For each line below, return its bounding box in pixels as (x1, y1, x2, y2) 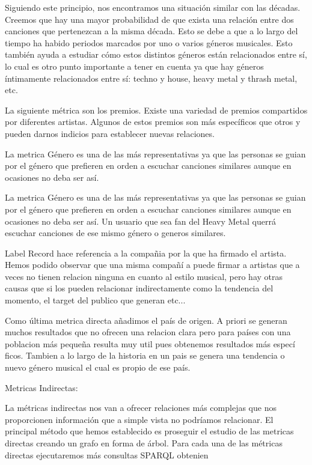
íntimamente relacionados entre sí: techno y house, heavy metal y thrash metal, (5, 71, 298, 84)
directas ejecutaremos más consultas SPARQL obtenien (5, 448, 209, 461)
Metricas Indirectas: (5, 381, 78, 394)
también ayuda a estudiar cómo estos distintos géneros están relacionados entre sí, (5, 48, 307, 61)
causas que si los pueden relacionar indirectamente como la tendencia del (5, 282, 274, 294)
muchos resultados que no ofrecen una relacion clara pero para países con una (5, 326, 291, 338)
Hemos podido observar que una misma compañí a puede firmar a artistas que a (5, 258, 300, 271)
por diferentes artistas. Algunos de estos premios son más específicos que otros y (5, 115, 301, 128)
